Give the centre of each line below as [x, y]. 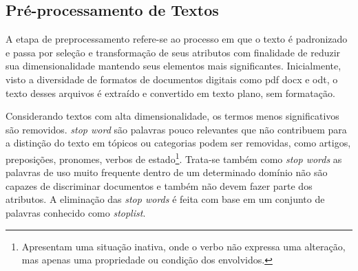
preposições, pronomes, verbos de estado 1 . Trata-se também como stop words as [174, 158]
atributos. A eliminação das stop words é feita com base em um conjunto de [165, 199]
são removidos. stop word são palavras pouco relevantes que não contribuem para [176, 129]
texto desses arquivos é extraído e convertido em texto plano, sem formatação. [170, 93]
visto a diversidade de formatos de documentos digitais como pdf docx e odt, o [172, 79]
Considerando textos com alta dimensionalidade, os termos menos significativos [172, 116]
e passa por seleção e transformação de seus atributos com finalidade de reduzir [173, 52]
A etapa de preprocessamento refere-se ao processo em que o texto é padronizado [177, 39]
